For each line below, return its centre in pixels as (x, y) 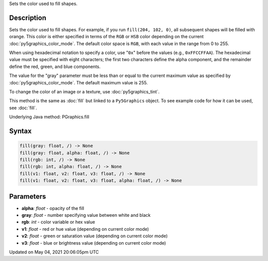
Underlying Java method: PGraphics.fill (49, 117)
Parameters (28, 196)
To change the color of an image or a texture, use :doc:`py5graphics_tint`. (84, 92)
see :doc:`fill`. (23, 108)
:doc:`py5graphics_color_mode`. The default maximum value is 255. (79, 82)
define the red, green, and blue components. (55, 66)
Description (28, 18)
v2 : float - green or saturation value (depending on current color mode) (95, 236)
